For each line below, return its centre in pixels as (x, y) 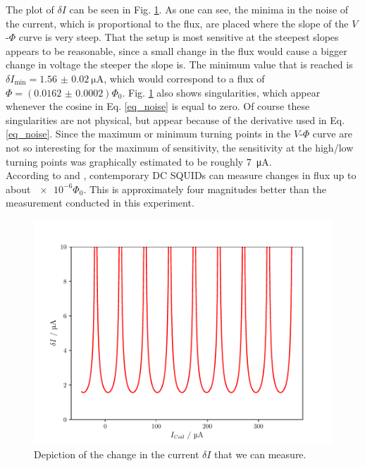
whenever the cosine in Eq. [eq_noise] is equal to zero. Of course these (158, 106)
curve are (332, 134)
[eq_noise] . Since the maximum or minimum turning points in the (148, 134)
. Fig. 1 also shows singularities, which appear (221, 92)
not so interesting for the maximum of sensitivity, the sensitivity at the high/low (180, 147)
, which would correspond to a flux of (184, 78)
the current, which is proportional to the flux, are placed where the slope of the (177, 23)
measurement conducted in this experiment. (100, 203)
